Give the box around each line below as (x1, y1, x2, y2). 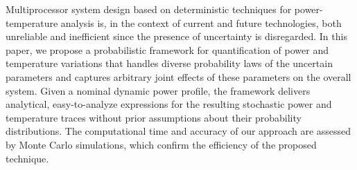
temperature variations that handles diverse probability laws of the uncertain (6, 56, 333, 70)
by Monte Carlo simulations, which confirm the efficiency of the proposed (6, 137, 317, 151)
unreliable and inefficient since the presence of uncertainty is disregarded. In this (6, 29, 347, 44)
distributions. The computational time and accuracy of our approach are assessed (6, 124, 351, 138)
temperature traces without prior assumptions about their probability (6, 110, 302, 124)
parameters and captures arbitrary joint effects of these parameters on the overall (6, 69, 351, 84)
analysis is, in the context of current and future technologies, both (60, 15, 342, 30)
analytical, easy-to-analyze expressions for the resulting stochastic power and (6, 97, 332, 111)
